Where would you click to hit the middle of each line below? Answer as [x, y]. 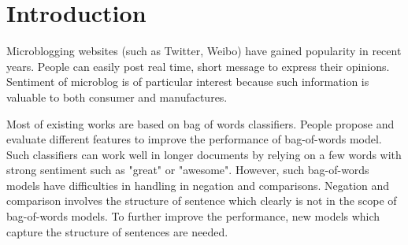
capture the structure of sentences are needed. [117, 231]
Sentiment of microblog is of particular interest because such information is [188, 82]
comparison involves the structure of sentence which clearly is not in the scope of [202, 200]
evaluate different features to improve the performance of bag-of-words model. [194, 139]
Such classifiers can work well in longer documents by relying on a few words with [204, 154]
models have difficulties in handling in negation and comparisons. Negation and [198, 185]
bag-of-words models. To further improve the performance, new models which [193, 216]
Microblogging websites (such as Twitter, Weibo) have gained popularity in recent [204, 51]
